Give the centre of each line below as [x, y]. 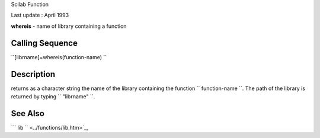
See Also [28, 113]
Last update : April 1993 [40, 15]
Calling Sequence [44, 43]
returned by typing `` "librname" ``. [53, 96]
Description [33, 74]
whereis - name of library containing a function [69, 26]
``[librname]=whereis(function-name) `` [59, 57]
